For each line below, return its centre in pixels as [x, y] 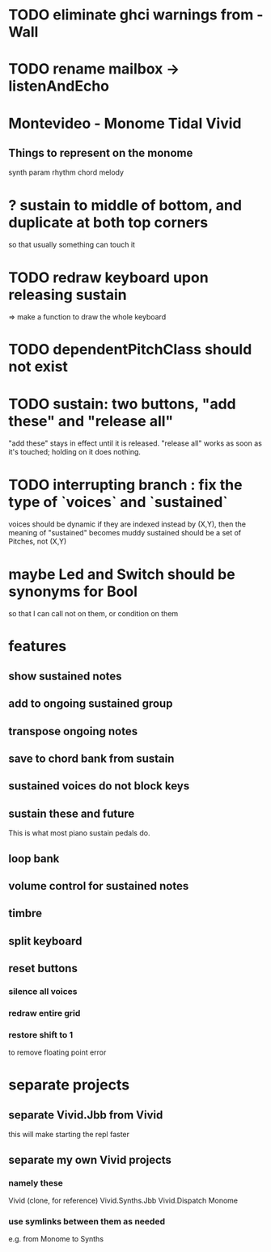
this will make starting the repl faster [69, 1135]
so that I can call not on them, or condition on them [93, 614]
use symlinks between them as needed [87, 1221]
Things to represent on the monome [101, 152]
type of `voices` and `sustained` [118, 502]
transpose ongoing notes [73, 731]
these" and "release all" [91, 421]
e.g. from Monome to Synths [56, 1239]
